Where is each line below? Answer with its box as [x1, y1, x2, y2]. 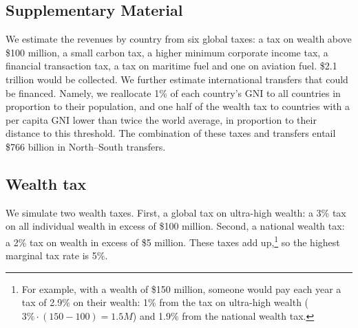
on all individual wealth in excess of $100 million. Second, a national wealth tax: [6, 219, 345, 233]
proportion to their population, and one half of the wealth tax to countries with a [6, 99, 350, 113]
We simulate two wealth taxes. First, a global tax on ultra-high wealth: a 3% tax [6, 205, 346, 219]
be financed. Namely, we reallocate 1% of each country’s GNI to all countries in [6, 85, 341, 100]
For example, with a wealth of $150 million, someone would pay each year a [21, 281, 341, 296]
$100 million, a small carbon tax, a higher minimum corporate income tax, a [6, 45, 328, 59]
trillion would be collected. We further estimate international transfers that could [6, 72, 348, 86]
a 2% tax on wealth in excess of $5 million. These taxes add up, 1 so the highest [6, 232, 340, 249]
